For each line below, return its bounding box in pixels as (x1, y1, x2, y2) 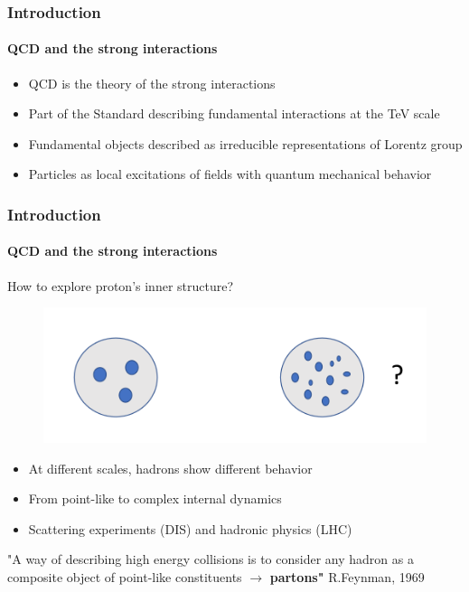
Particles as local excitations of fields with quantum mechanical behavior (28, 164, 432, 183)
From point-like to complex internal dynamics (28, 489, 282, 508)
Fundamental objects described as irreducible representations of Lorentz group (28, 134, 463, 153)
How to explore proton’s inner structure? (7, 276, 234, 295)
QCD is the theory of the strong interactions (28, 73, 276, 92)
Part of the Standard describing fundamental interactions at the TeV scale (28, 104, 440, 123)
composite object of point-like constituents (7, 567, 242, 586)
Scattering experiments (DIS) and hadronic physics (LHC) (28, 519, 352, 538)
